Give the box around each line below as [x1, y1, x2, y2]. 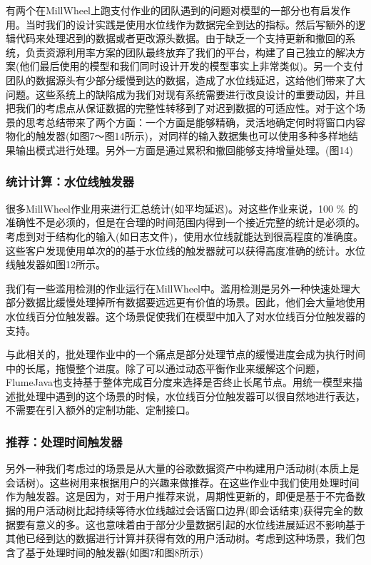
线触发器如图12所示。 [6, 257, 106, 272]
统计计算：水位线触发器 [6, 173, 134, 190]
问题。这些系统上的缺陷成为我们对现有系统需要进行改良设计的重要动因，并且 [6, 86, 365, 101]
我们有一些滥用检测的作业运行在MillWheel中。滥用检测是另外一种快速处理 [6, 280, 351, 295]
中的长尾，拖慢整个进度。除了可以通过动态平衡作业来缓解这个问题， [6, 360, 325, 375]
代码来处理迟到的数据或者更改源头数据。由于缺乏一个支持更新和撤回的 [15, 31, 345, 46]
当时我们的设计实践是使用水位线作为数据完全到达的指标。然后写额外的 [25, 16, 355, 31]
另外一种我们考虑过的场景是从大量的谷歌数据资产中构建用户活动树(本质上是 [6, 461, 360, 476]
